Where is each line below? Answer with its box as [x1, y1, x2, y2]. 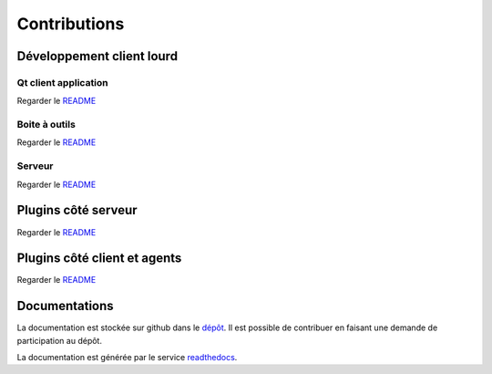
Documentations [16, 298, 114, 314]
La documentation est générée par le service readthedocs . [16, 352, 238, 363]
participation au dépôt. [16, 335, 102, 346]
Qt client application [16, 76, 108, 88]
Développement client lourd [16, 48, 178, 64]
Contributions [16, 14, 125, 34]
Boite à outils [16, 119, 77, 131]
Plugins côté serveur [16, 203, 138, 218]
